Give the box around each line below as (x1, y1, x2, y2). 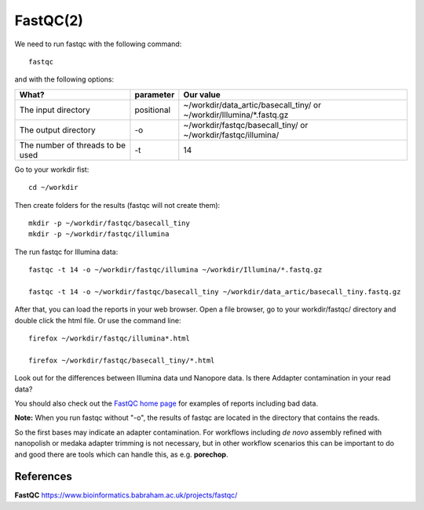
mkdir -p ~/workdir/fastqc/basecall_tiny (28, 218, 190, 228)
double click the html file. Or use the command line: (14, 315, 181, 325)
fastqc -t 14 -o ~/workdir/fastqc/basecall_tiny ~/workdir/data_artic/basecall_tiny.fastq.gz (28, 287, 401, 296)
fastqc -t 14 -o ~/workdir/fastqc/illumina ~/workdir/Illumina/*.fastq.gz (28, 265, 323, 275)
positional (134, 104, 171, 115)
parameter (134, 89, 175, 100)
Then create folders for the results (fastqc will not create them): (14, 200, 221, 209)
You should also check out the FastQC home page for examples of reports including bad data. (14, 399, 318, 408)
